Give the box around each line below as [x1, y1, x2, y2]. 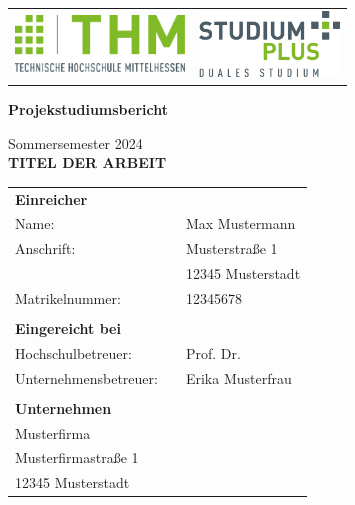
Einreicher [15, 188, 88, 209]
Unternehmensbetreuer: [15, 367, 158, 388]
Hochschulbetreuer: [15, 342, 132, 363]
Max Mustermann [185, 213, 296, 234]
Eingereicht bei [15, 317, 121, 338]
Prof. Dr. [185, 342, 241, 363]
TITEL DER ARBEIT [8, 152, 167, 173]
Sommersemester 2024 [8, 132, 143, 153]
